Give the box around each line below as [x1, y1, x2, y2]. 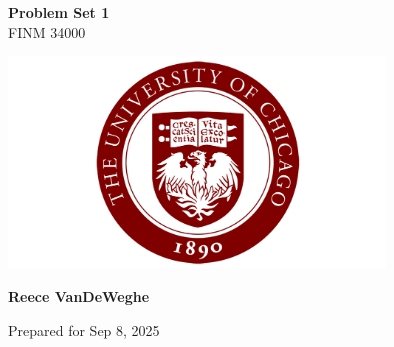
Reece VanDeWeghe [8, 286, 150, 307]
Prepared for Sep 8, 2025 [8, 319, 160, 340]
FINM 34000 [8, 21, 86, 42]
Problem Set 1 [8, 2, 110, 22]
